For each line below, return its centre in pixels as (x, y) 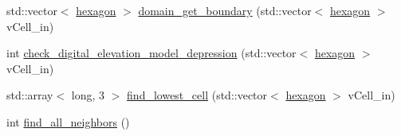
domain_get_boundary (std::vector (225, 10)
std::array (30, 95)
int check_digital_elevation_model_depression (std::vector (151, 53)
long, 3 (88, 95)
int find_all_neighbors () (68, 121)
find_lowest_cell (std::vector (197, 95)
